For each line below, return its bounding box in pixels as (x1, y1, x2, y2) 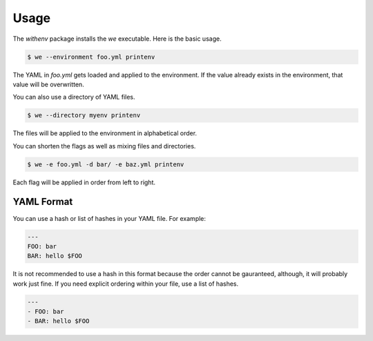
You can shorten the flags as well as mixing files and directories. (12, 142, 196, 150)
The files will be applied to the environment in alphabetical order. (12, 129, 197, 137)
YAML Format (12, 196, 73, 208)
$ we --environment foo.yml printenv (27, 52, 155, 61)
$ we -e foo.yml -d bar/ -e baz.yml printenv (27, 160, 184, 168)
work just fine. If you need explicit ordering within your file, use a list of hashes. (12, 280, 238, 288)
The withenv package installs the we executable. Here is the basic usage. (12, 35, 222, 43)
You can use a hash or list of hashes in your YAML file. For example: (12, 214, 207, 222)
